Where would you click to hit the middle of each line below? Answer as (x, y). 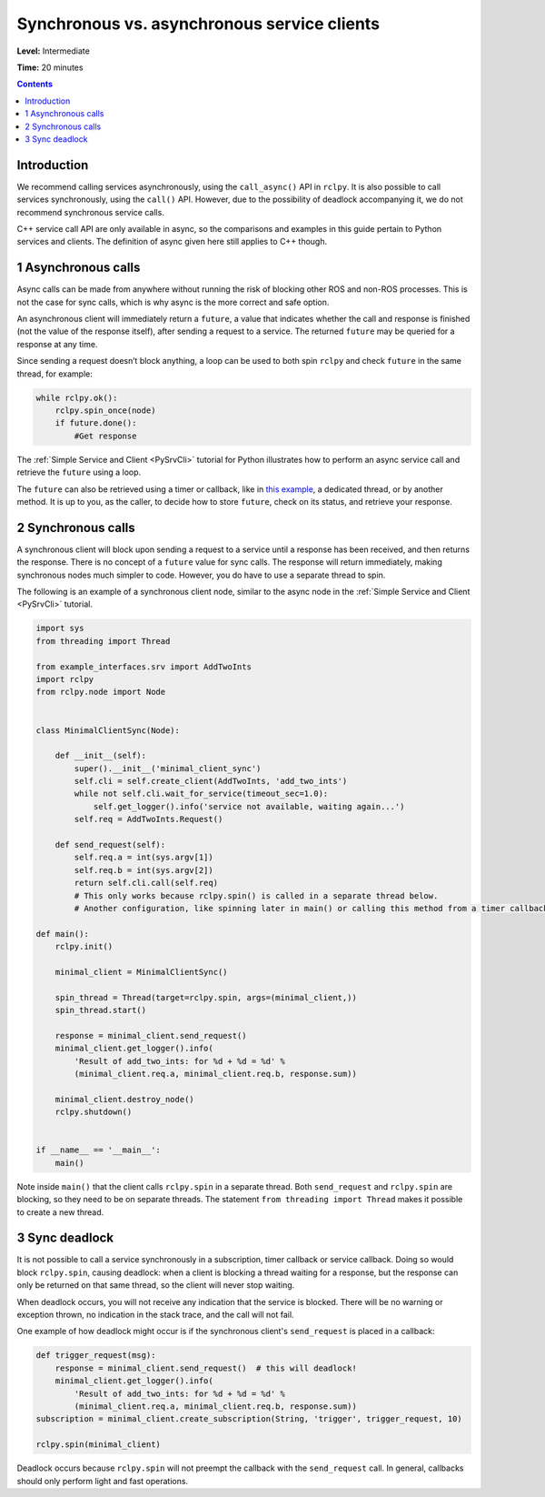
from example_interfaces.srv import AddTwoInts (144, 667)
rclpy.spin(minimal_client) (98, 1445)
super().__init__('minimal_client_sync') (168, 768)
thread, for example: (54, 374)
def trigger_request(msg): (96, 1356)
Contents (35, 84)
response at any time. (57, 344)
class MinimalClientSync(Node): (108, 730)
